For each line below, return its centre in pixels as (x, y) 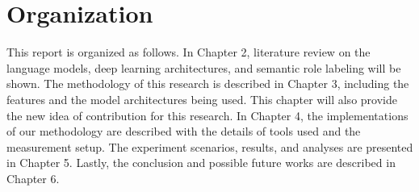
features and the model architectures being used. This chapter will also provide (202, 99)
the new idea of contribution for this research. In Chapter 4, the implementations (207, 115)
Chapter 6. (33, 178)
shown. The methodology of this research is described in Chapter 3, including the (208, 83)
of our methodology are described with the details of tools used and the (184, 131)
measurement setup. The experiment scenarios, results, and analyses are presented (210, 146)
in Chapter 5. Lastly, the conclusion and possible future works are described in (201, 163)
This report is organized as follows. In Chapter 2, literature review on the (189, 52)
